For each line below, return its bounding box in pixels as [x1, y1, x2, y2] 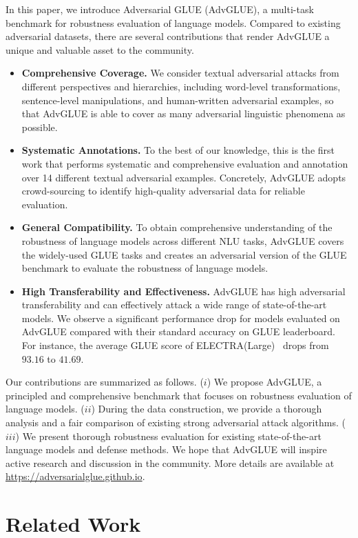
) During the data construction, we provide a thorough [91, 401, 322, 416]
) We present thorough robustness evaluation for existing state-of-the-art [15, 428, 322, 443]
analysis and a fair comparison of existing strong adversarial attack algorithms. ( [6, 415, 346, 430]
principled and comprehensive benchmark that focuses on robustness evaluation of [6, 388, 352, 402]
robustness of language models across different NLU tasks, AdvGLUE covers [21, 233, 344, 248]
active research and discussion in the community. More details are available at [6, 455, 335, 470]
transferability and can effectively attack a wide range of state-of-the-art [21, 297, 327, 312]
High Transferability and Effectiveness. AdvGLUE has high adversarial [21, 283, 346, 298]
